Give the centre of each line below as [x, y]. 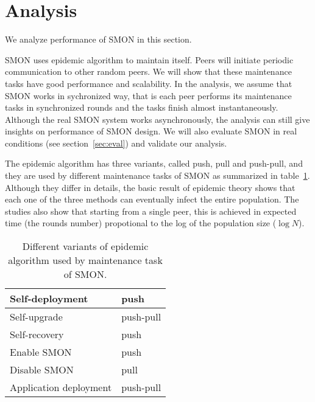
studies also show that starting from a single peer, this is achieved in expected [151, 211]
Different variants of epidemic [85, 246]
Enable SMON [41, 352]
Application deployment [61, 387]
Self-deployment [49, 299]
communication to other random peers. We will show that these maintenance [148, 71]
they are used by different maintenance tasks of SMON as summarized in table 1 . [157, 175]
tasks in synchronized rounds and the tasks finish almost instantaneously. [142, 107]
